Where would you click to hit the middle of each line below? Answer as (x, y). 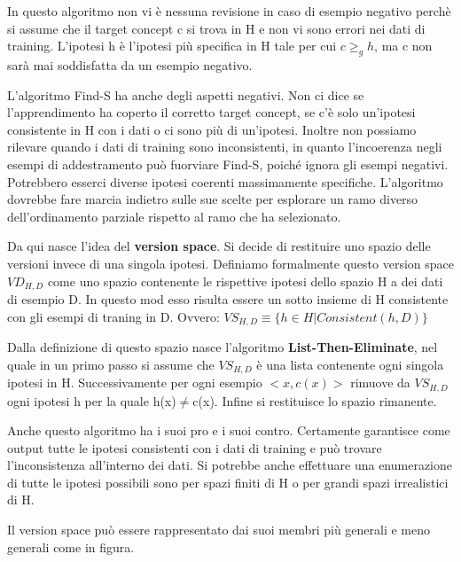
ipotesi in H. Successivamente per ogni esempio (135, 382)
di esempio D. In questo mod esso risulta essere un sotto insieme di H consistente (228, 298)
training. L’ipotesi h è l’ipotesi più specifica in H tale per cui (172, 46)
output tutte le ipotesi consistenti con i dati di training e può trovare (195, 447)
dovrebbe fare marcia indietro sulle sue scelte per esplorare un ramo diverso (213, 199)
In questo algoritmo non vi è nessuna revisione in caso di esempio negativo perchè (229, 11)
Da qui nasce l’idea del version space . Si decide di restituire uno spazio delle (219, 246)
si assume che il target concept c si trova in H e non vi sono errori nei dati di (216, 28)
